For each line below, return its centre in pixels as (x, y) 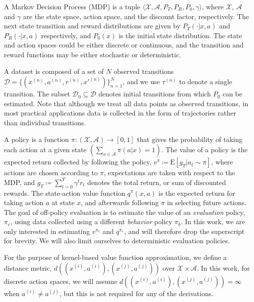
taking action (24, 202)
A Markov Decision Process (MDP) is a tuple (72, 6)
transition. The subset (37, 94)
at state (63, 202)
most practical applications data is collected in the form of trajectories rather (120, 113)
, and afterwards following (120, 202)
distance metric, (28, 267)
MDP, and (20, 182)
